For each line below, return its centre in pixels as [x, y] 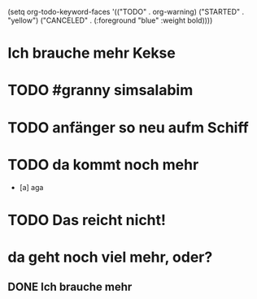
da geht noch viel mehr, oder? [110, 257]
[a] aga [31, 187]
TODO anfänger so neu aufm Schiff [128, 127]
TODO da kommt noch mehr [103, 165]
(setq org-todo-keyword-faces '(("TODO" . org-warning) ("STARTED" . [126, 12]
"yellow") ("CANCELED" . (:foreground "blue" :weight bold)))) [110, 20]
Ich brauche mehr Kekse [91, 53]
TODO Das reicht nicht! [87, 220]
